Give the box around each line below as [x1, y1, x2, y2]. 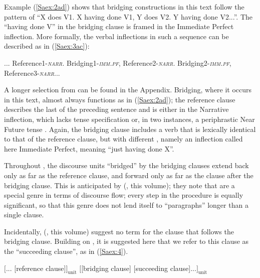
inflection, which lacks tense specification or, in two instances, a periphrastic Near [4, 113, 255, 124]
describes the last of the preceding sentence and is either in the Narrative [4, 104, 229, 114]
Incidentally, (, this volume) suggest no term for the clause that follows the [4, 226, 234, 236]
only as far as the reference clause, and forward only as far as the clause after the [4, 170, 253, 180]
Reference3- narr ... [4, 67, 60, 78]
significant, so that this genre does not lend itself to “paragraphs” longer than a [4, 199, 248, 210]
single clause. [4, 209, 44, 220]
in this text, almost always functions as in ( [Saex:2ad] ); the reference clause [4, 94, 235, 104]
